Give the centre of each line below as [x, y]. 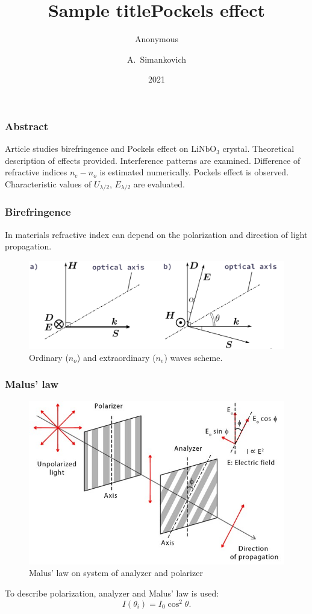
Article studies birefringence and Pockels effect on [97, 149]
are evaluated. [159, 183]
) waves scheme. [193, 357]
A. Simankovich [156, 59]
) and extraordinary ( [116, 357]
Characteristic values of [48, 183]
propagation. [28, 246]
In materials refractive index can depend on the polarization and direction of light [156, 234]
